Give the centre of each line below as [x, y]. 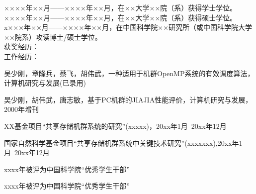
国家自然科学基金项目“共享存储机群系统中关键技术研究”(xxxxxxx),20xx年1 [123, 143]
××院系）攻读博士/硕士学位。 [53, 37]
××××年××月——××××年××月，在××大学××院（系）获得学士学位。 [121, 7]
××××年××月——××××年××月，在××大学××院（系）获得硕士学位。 [121, 17]
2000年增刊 [21, 109]
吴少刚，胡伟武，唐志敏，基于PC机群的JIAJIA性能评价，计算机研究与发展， [128, 99]
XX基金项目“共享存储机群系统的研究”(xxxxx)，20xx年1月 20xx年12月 [115, 126]
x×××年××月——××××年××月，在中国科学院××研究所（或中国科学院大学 [128, 27]
